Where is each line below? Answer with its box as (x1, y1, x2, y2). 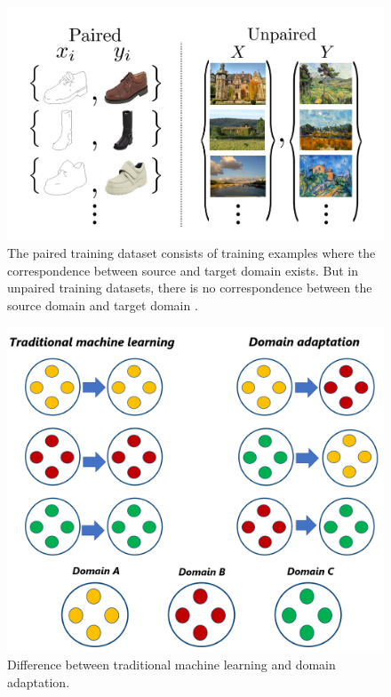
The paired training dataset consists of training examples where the (7, 243, 376, 261)
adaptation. (7, 672, 70, 691)
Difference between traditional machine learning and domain (7, 654, 336, 673)
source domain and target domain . (7, 295, 198, 314)
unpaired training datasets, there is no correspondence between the (7, 278, 372, 297)
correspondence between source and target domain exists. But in (7, 260, 358, 279)
